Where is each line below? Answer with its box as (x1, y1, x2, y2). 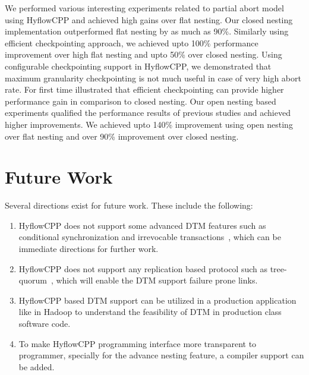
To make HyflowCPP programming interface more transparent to (18, 337, 257, 349)
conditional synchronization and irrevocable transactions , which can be (18, 231, 281, 243)
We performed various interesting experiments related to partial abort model (5, 2, 284, 14)
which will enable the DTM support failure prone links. (56, 274, 258, 286)
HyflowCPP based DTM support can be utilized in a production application (18, 294, 297, 306)
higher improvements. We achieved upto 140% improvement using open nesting (5, 118, 293, 130)
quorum (18, 274, 47, 286)
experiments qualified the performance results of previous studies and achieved (5, 106, 291, 119)
